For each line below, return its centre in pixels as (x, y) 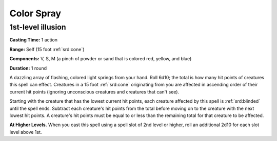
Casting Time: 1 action (34, 40)
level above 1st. (26, 132)
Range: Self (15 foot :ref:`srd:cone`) (47, 49)
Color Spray (35, 13)
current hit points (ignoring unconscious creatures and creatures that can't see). (94, 91)
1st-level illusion (38, 27)
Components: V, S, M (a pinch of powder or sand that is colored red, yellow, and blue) (101, 59)
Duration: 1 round (28, 68)
